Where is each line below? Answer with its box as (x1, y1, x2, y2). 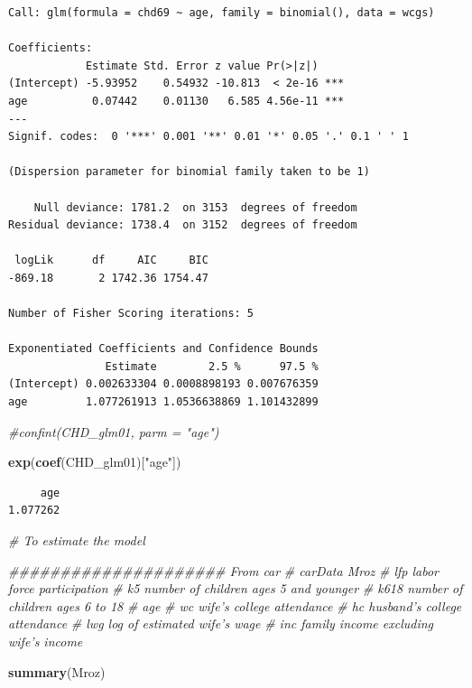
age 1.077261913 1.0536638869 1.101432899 (8, 395, 319, 409)
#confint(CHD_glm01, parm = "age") (8, 422, 219, 441)
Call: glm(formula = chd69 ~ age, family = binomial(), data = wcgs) (8, 6, 435, 19)
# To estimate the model (8, 531, 145, 550)
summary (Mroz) (8, 662, 106, 681)
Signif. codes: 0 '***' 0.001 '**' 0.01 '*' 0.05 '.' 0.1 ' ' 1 (8, 130, 409, 144)
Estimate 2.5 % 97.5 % (105, 359, 319, 373)
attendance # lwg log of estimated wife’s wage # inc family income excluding (8, 614, 434, 633)
